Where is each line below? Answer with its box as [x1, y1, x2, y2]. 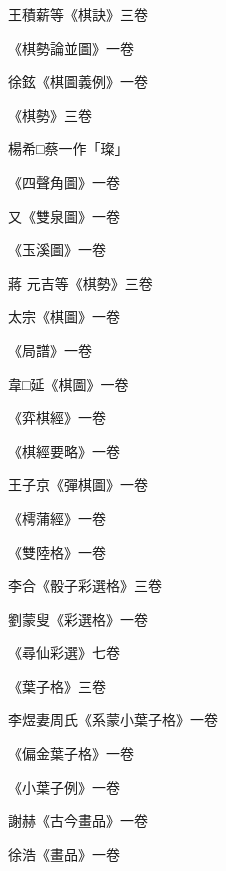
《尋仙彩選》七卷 [8, 642, 120, 663]
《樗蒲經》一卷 [8, 507, 106, 528]
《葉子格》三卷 [8, 675, 106, 696]
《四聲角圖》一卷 [8, 171, 120, 192]
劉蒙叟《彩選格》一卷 [8, 608, 148, 629]
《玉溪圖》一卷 [8, 239, 106, 260]
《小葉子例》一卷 [8, 776, 120, 797]
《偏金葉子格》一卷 [8, 743, 134, 764]
